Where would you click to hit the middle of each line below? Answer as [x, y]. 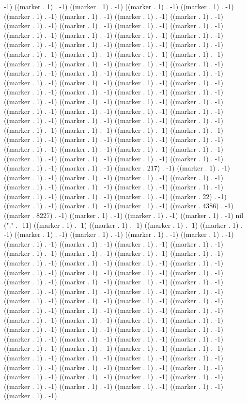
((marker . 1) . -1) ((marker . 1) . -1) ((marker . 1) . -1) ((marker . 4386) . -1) [119, 206]
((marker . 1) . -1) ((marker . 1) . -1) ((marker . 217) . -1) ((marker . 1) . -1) [117, 168]
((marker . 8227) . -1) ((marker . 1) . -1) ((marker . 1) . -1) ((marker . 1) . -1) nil [124, 215]
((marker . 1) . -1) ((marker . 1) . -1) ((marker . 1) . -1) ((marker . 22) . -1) [115, 196]
